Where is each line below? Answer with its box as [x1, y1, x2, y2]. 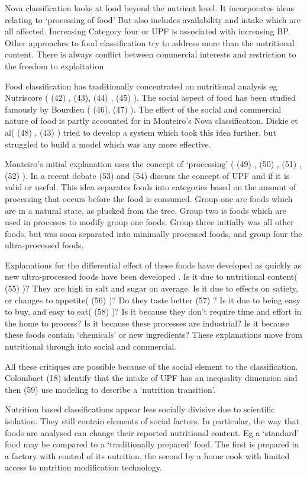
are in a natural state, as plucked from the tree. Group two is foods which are [5, 204, 286, 216]
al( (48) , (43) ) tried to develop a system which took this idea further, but [5, 126, 276, 138]
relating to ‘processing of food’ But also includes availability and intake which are [5, 13, 300, 25]
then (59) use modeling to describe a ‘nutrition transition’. [5, 383, 216, 395]
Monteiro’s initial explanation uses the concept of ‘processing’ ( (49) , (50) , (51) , [5, 158, 302, 170]
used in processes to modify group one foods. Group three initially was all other [5, 216, 294, 228]
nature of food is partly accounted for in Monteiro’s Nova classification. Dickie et [5, 114, 298, 127]
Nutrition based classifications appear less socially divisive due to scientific [5, 403, 275, 415]
